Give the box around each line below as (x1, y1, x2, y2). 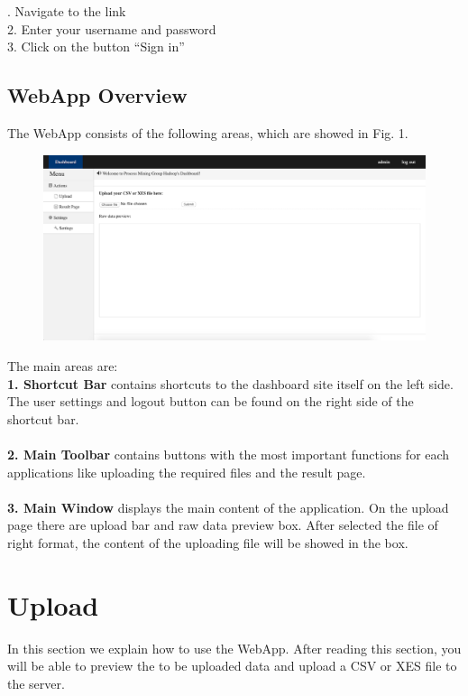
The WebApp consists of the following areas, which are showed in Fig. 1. (7, 123, 408, 142)
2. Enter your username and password (7, 19, 216, 38)
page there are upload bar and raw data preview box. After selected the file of (7, 515, 438, 534)
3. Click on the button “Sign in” (7, 37, 185, 56)
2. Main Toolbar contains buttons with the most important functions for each (7, 444, 450, 463)
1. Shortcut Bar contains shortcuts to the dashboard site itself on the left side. (7, 374, 454, 393)
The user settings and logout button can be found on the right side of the (7, 392, 414, 411)
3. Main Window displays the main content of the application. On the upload (7, 497, 449, 516)
